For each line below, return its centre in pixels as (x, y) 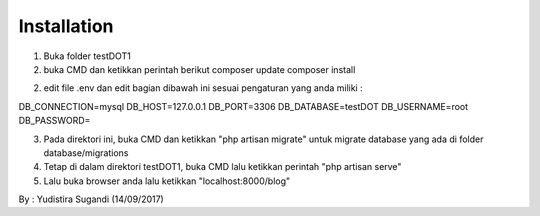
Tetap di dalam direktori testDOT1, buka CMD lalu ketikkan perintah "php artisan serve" (222, 167)
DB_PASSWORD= (54, 121)
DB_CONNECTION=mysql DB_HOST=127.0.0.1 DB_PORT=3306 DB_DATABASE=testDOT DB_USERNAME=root (243, 106)
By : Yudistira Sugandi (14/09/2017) (91, 199)
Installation (66, 26)
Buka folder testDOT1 (87, 56)
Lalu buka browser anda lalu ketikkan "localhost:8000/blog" (167, 181)
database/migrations (86, 152)
